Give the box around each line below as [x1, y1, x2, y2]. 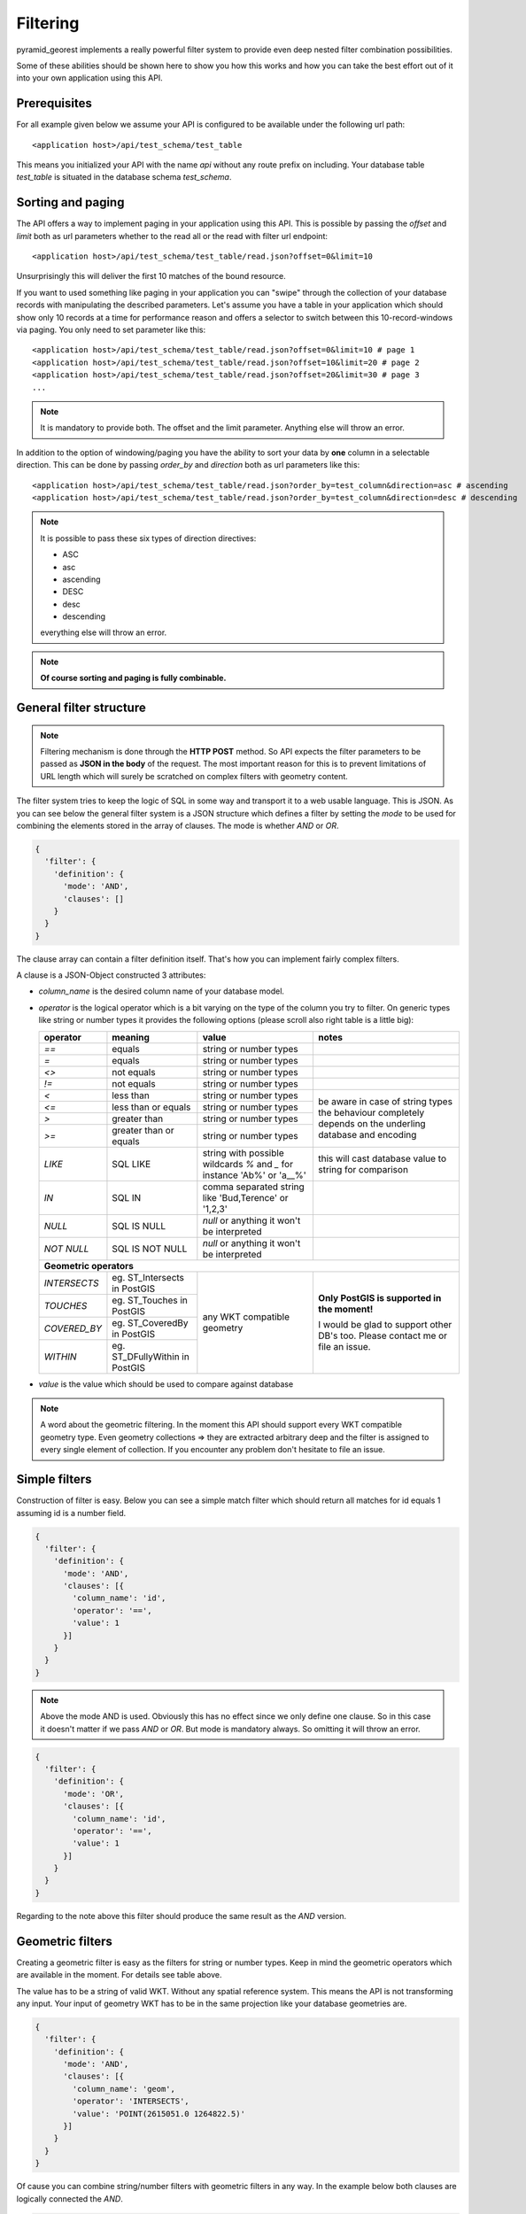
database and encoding [318, 1129, 417, 1142]
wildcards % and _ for [202, 1157, 294, 1170]
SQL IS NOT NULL [112, 1242, 188, 1255]
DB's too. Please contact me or [318, 1329, 447, 1342]
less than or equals [112, 1101, 191, 1113]
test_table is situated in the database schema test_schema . [16, 172, 232, 182]
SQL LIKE [112, 1157, 151, 1170]
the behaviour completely [318, 1107, 425, 1119]
